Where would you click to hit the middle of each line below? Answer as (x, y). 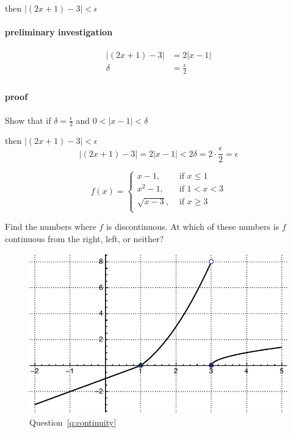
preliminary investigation (59, 32)
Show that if (28, 120)
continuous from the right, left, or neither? (85, 238)
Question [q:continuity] (73, 422)
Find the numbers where (51, 227)
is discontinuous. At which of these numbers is (193, 227)
